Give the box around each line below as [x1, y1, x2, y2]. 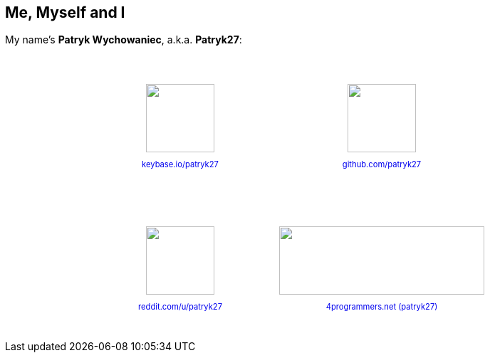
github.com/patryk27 [342, 159, 422, 170]
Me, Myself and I [5, 4, 125, 21]
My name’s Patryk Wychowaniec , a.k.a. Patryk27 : [5, 33, 242, 46]
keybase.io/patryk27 [142, 159, 219, 170]
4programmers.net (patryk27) [325, 302, 438, 312]
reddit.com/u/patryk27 [138, 302, 222, 312]
